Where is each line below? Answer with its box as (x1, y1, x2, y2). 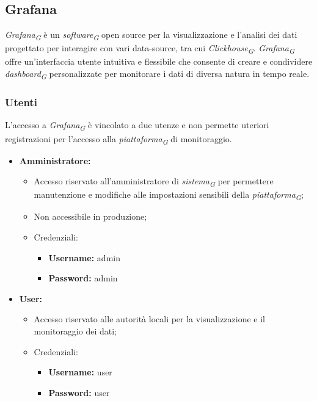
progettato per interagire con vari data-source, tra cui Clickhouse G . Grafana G (5, 42, 294, 56)
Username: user (48, 366, 112, 378)
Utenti (5, 95, 37, 110)
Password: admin (48, 272, 118, 284)
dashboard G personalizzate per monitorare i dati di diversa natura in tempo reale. (5, 67, 310, 81)
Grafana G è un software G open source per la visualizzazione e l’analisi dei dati (5, 28, 297, 42)
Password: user (48, 386, 110, 399)
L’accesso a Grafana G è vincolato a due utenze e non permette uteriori (5, 118, 269, 133)
